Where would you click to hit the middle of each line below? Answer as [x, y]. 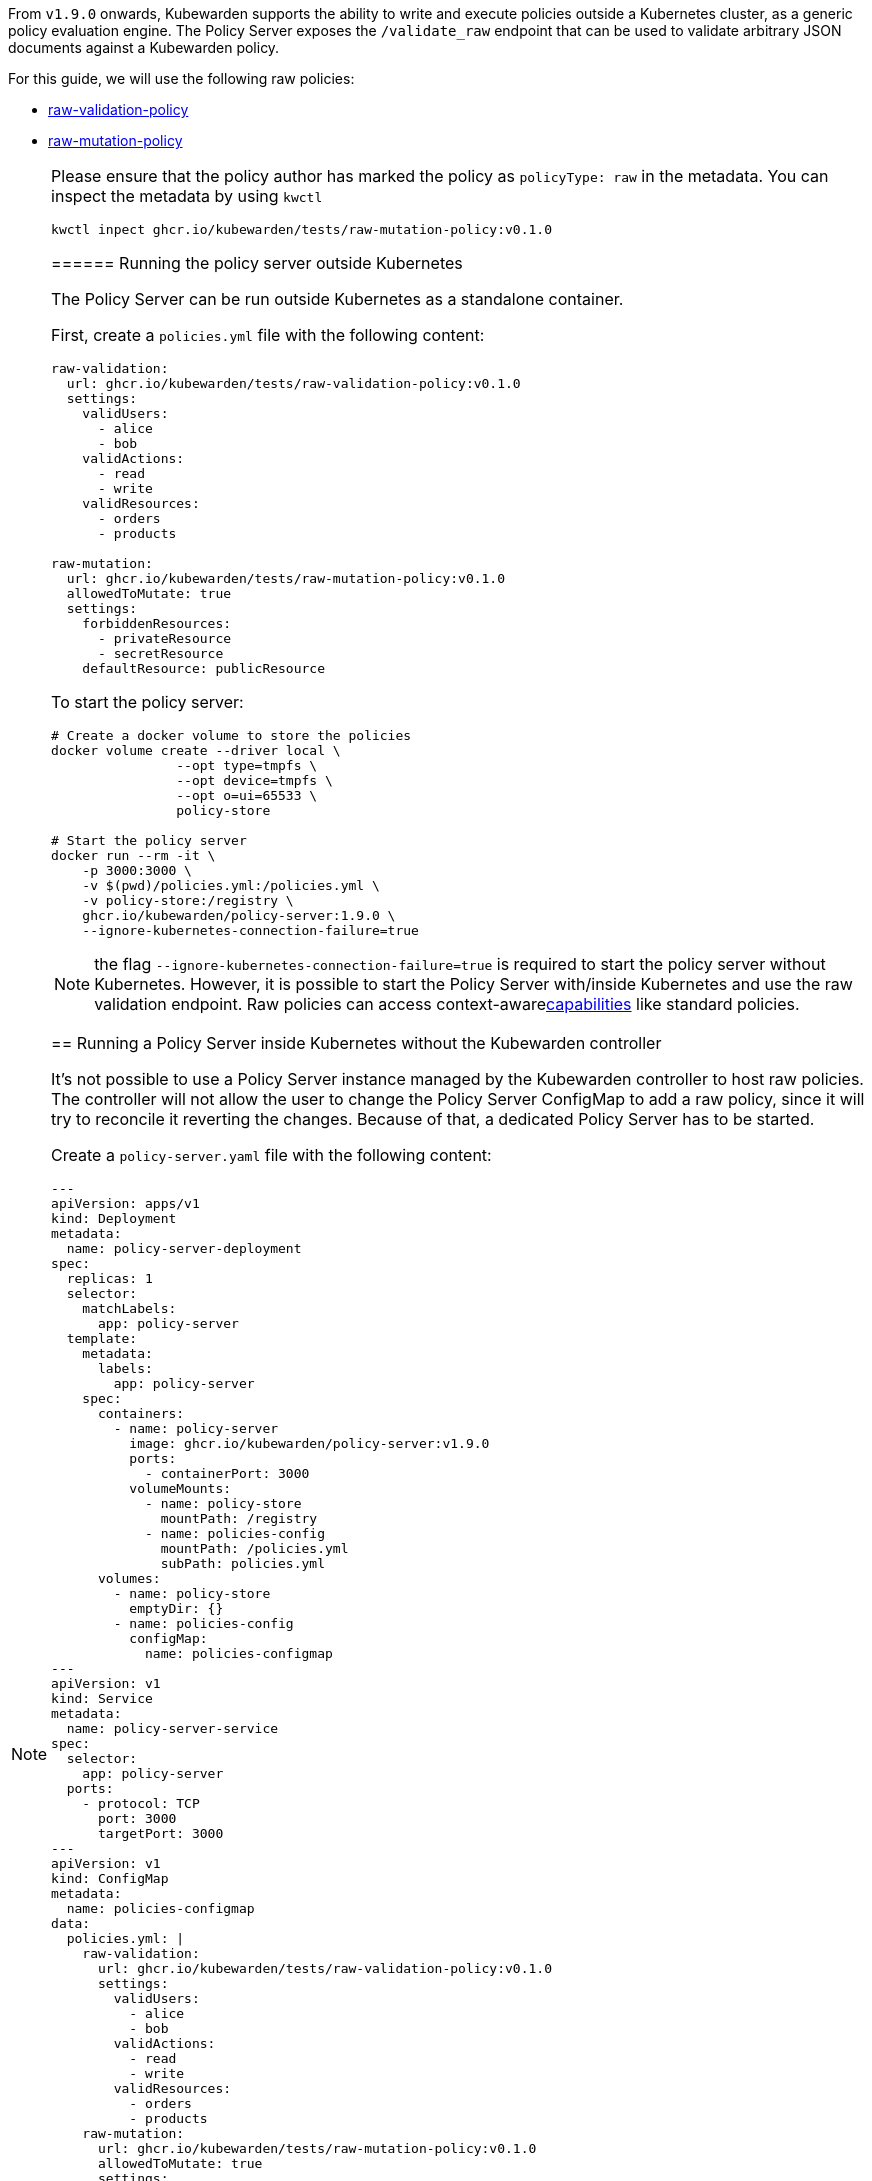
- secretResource [161, 653]
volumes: [129, 1578]
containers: [141, 1413]
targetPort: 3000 [161, 1833]
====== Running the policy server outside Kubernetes [257, 263]
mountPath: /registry [239, 1518]
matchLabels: [129, 1308]
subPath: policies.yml [242, 1563]
